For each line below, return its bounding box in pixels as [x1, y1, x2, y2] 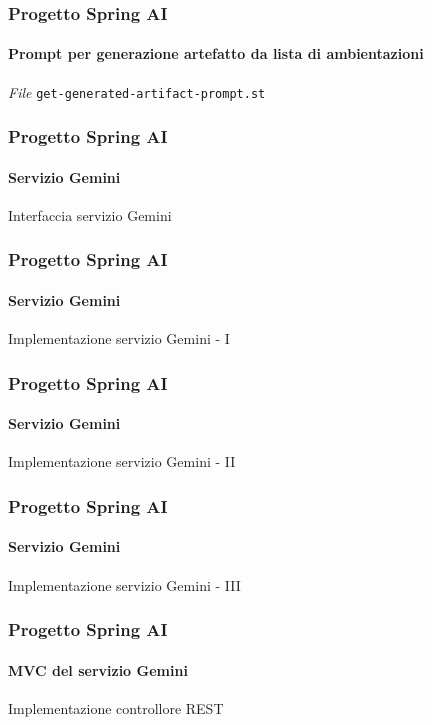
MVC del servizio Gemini [8, 659, 188, 680]
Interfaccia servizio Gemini [8, 204, 172, 225]
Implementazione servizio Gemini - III [8, 574, 241, 595]
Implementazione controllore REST [8, 697, 224, 718]
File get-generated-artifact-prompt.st [8, 81, 266, 102]
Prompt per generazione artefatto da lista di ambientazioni [8, 43, 424, 64]
